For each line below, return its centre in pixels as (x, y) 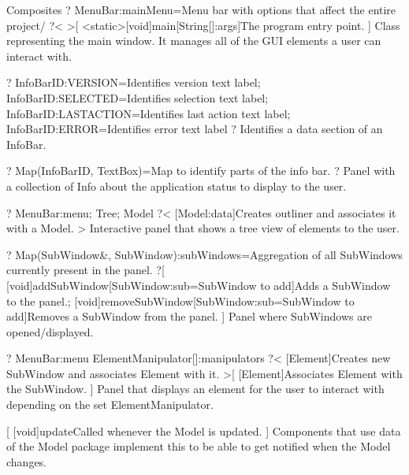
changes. (27, 461)
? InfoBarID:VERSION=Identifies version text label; (134, 82)
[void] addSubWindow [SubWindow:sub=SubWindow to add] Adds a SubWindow (199, 285)
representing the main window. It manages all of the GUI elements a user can (194, 41)
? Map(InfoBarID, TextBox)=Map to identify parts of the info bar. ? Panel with (201, 171)
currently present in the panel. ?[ (86, 270)
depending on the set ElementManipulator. (110, 404)
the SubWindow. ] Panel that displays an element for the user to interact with (195, 389)
